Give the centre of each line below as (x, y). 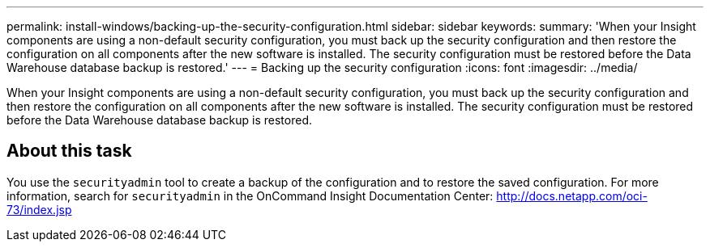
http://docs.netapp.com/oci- (572, 195)
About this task (69, 151)
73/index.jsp (39, 209)
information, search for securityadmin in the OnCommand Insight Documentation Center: (250, 195)
